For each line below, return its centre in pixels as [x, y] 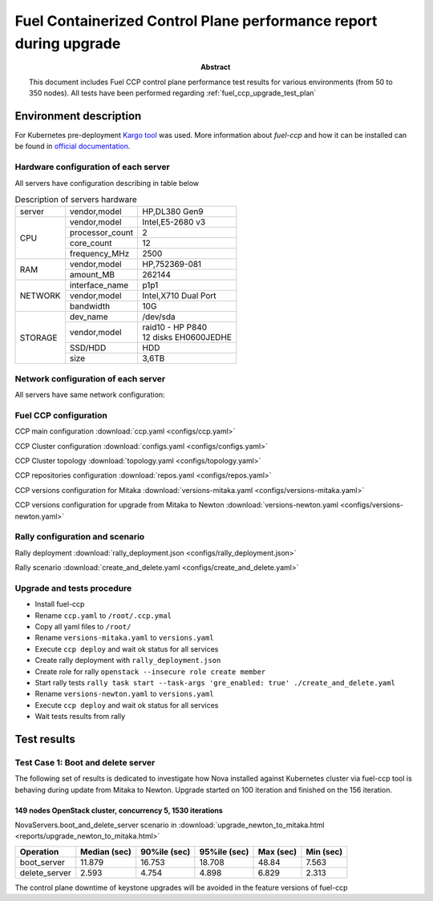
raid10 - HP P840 [175, 327]
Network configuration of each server [90, 378]
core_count [91, 243]
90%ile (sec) [166, 851]
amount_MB [92, 275]
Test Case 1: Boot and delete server [85, 762]
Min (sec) [324, 851]
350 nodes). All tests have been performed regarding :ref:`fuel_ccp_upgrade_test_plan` [173, 93]
